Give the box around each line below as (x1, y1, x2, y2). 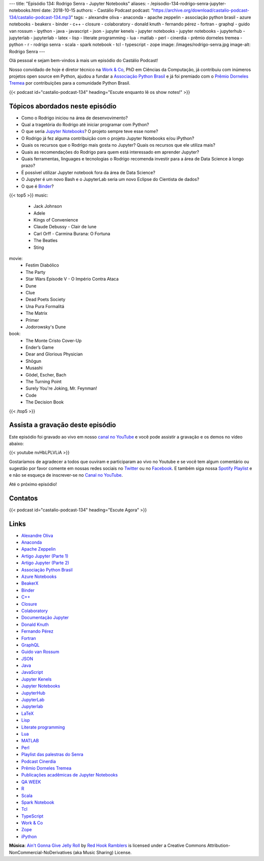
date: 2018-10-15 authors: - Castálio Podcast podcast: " (42, 7, 154, 13)
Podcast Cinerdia (21, 758, 56, 764)
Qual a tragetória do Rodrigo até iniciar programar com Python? (21, 121, 149, 127)
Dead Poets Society (25, 296, 66, 303)
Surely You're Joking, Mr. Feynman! (25, 385, 97, 391)
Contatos (9, 494, 38, 502)
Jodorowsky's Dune (25, 324, 66, 330)
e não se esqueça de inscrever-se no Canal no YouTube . (9, 472, 123, 478)
